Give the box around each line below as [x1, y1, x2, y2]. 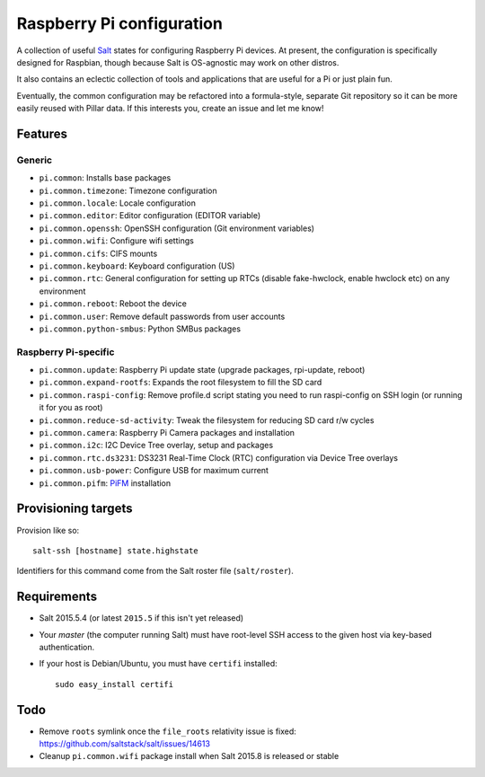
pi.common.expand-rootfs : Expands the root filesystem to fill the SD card [39, 377, 322, 388]
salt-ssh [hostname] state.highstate [32, 545, 199, 556]
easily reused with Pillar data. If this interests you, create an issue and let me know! [16, 103, 324, 114]
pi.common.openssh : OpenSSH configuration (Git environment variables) [39, 223, 314, 234]
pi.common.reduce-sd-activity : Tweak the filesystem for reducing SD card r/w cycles [39, 414, 375, 426]
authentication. [39, 641, 95, 652]
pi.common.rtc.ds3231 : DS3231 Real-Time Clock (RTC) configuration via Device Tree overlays [39, 452, 399, 463]
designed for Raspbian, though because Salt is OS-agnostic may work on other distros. [16, 57, 339, 67]
